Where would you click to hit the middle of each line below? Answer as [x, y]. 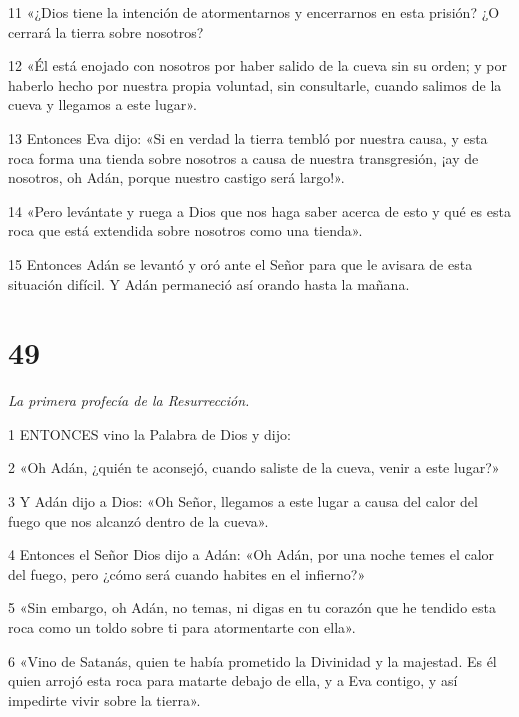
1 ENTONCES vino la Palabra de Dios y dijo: [149, 433]
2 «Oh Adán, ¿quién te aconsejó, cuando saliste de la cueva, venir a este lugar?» [254, 467]
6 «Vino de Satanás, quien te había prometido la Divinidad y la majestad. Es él [252, 660]
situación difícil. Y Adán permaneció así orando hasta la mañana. [209, 283]
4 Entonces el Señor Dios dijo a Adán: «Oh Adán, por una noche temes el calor [251, 554]
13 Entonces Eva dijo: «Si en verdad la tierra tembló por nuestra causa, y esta [248, 137]
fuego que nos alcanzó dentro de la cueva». [138, 520]
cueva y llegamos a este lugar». [102, 104]
